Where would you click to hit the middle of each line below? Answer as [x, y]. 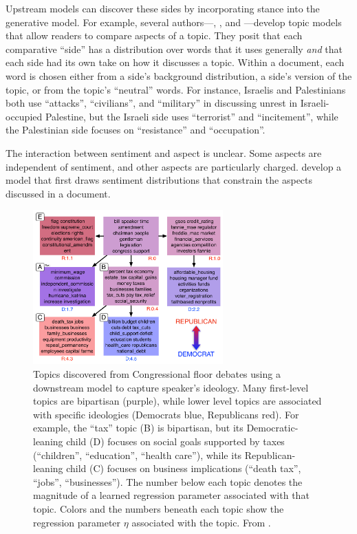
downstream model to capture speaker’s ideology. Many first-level [171, 387]
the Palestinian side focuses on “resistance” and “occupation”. [136, 130]
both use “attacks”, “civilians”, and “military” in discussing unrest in [152, 103]
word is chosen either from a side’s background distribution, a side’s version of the [179, 75]
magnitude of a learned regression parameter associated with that [171, 495]
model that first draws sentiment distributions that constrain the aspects [159, 180]
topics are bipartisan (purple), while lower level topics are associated [177, 401]
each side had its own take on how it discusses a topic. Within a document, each [175, 62]
